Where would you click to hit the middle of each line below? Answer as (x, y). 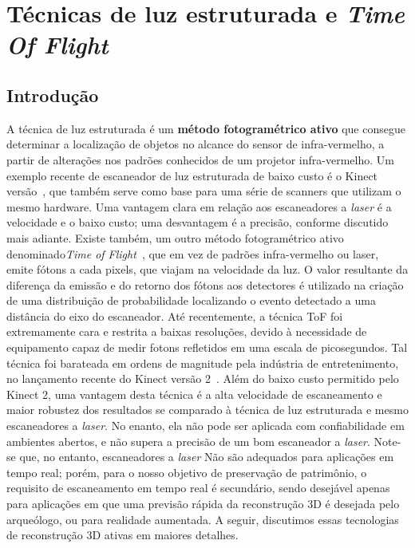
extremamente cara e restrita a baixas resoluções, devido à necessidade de (187, 331)
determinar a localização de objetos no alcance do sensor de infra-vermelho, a (196, 144)
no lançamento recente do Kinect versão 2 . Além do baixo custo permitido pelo (203, 378)
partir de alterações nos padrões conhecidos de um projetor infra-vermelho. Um (200, 159)
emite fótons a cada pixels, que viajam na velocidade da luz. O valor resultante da (207, 269)
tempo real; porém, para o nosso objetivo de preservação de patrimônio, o (187, 472)
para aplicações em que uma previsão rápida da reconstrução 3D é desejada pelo (203, 504)
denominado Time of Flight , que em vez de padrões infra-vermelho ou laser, (193, 253)
